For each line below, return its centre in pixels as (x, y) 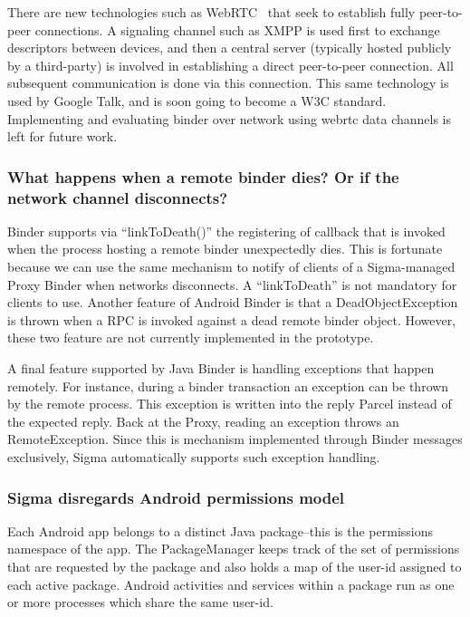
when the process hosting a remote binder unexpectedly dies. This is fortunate (225, 249)
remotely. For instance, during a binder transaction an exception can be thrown (228, 386)
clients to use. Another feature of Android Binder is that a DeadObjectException (233, 302)
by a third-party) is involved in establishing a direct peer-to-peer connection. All (230, 65)
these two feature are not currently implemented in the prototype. (191, 337)
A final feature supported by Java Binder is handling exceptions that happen (221, 368)
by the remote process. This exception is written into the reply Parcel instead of (230, 404)
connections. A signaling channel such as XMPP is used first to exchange (237, 29)
